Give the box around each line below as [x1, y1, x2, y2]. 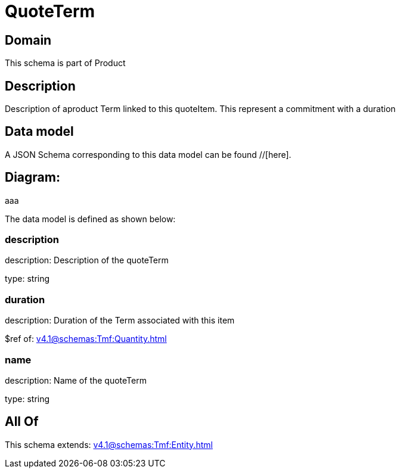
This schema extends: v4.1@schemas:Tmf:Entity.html [5, 439, 213, 450]
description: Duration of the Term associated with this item [5, 315, 235, 326]
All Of [5, 414, 39, 430]
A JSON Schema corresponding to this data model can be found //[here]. [5, 149, 292, 160]
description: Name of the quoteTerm [5, 375, 147, 385]
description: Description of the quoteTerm [5, 255, 169, 266]
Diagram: [5, 170, 60, 185]
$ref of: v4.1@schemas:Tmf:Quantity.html [5, 334, 167, 344]
